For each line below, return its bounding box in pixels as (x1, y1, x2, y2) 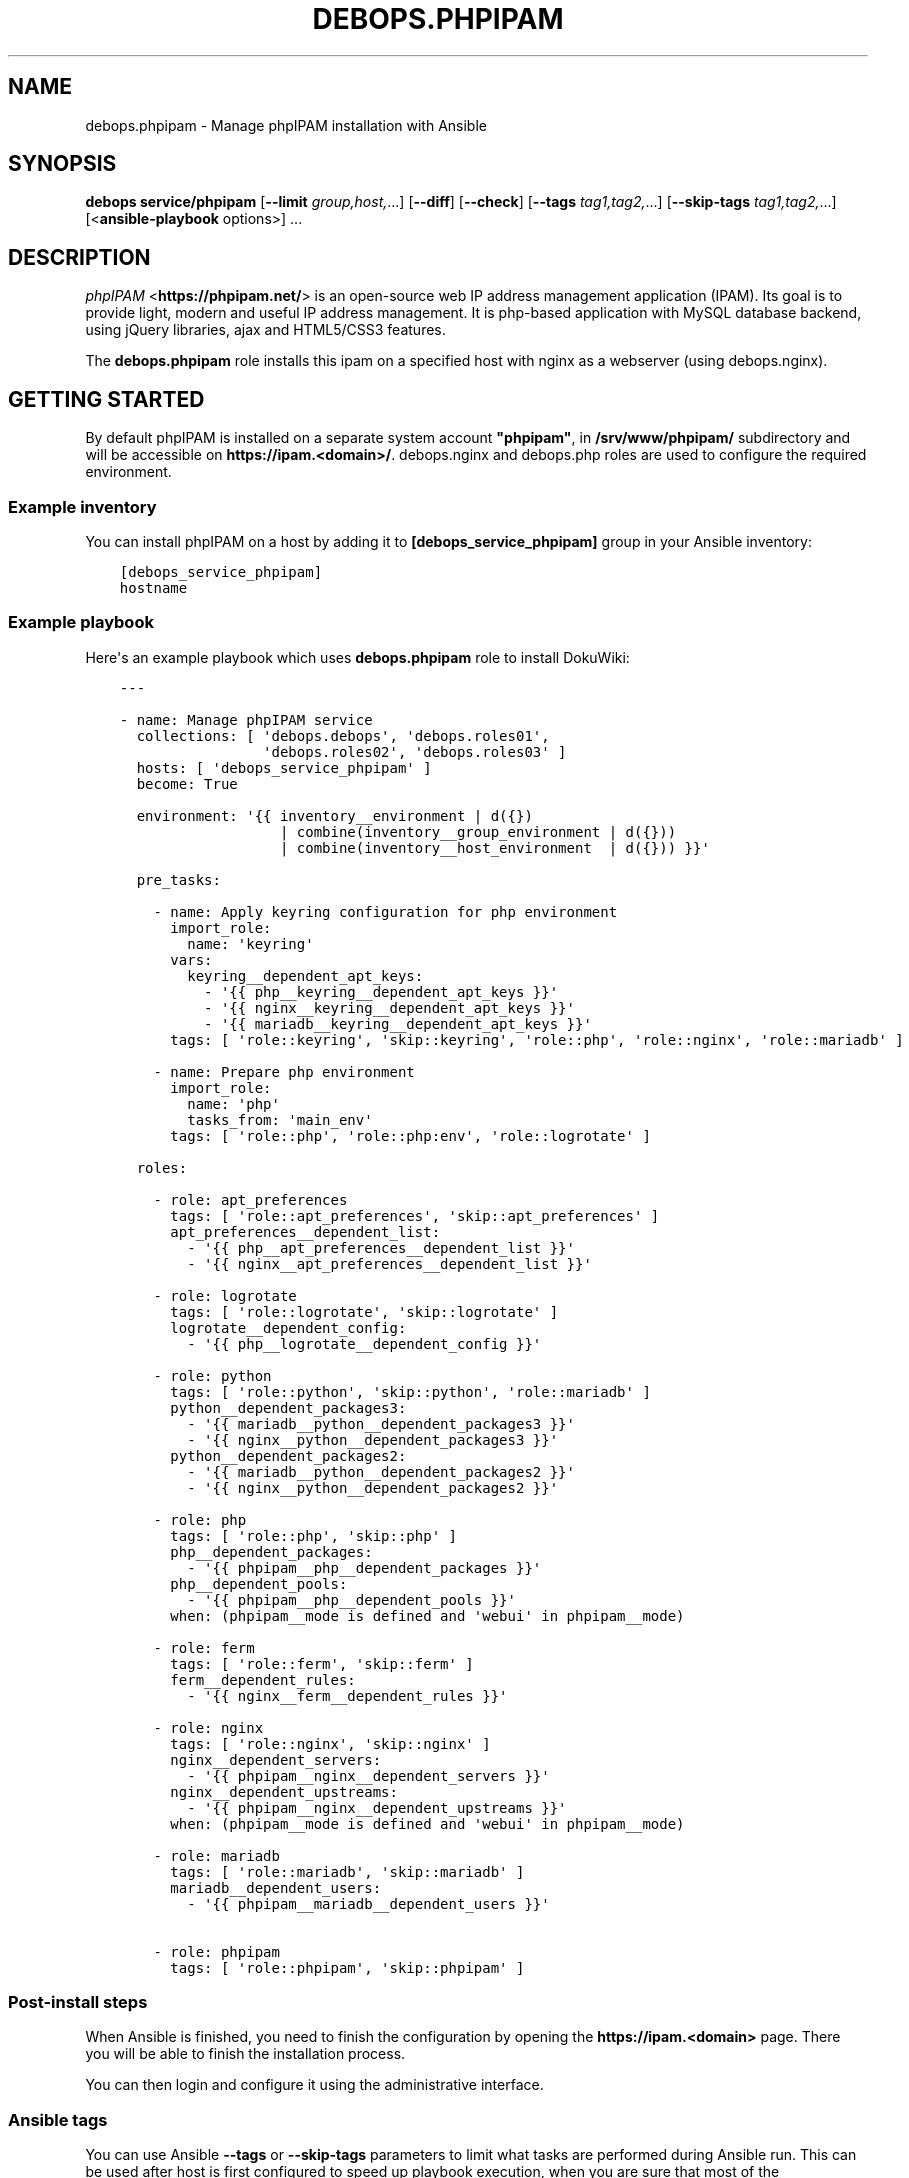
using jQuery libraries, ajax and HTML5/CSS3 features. (85, 321, 446, 339)
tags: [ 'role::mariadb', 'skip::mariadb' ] (170, 1863, 525, 1880)
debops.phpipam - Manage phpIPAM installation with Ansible (85, 116, 487, 134)
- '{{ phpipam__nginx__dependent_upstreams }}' (187, 1799, 567, 1816)
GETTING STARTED (8, 386, 205, 412)
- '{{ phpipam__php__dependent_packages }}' (187, 1559, 542, 1576)
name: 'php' (187, 1095, 280, 1112)
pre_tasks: (136, 871, 221, 888)
